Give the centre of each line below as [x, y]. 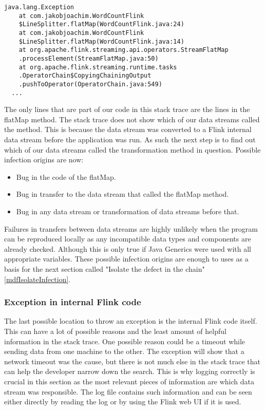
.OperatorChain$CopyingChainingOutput [85, 76]
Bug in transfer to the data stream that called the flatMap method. [122, 194]
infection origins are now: [44, 160]
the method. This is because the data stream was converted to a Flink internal [128, 129]
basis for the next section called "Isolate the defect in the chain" [105, 268]
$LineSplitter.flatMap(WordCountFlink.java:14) [101, 41]
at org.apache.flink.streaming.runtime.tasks [98, 67]
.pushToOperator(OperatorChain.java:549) [90, 84]
